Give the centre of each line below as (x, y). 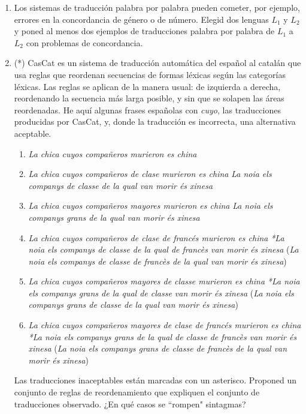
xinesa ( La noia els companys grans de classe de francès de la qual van (158, 348)
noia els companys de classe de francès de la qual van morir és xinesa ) (157, 261)
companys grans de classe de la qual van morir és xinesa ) (133, 304)
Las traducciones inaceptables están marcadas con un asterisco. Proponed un (155, 380)
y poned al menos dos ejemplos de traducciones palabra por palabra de (144, 31)
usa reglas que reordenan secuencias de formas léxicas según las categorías (150, 74)
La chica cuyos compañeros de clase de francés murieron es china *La (156, 237)
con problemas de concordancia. (84, 42)
